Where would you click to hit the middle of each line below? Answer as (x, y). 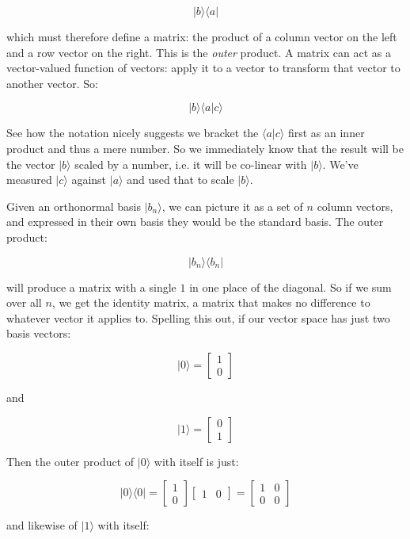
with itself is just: (196, 461)
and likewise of (42, 525)
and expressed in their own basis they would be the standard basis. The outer (195, 222)
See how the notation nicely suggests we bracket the (133, 133)
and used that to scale (180, 180)
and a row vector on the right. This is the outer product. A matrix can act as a (199, 52)
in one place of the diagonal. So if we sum (290, 287)
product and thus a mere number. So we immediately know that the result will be (205, 148)
